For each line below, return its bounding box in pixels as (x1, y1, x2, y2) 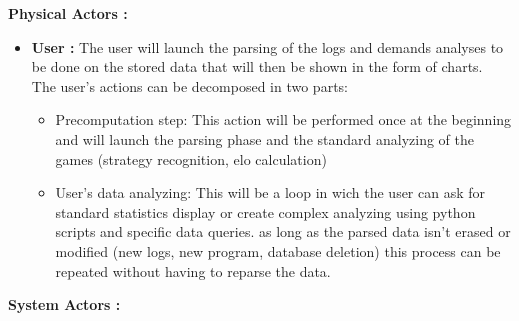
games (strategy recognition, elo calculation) (55, 148, 327, 169)
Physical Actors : (8, 3, 128, 23)
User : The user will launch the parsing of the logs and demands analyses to (31, 36, 504, 57)
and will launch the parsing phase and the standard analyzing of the (55, 128, 475, 149)
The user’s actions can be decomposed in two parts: (31, 75, 348, 96)
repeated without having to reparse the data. (55, 260, 331, 281)
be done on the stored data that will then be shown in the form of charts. (31, 56, 483, 77)
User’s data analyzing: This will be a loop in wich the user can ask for (55, 182, 486, 203)
